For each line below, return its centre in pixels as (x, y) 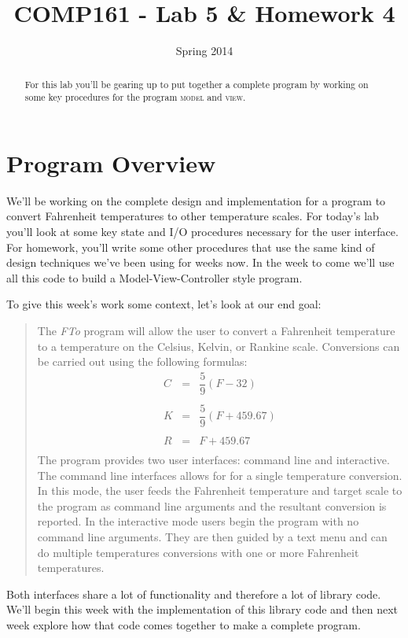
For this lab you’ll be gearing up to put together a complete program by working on (197, 84)
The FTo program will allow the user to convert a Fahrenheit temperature (216, 330)
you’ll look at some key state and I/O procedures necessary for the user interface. (202, 231)
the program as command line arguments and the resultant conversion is (212, 505)
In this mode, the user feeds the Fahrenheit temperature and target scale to (220, 490)
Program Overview (111, 162)
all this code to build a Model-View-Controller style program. (154, 277)
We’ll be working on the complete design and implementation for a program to (196, 200)
